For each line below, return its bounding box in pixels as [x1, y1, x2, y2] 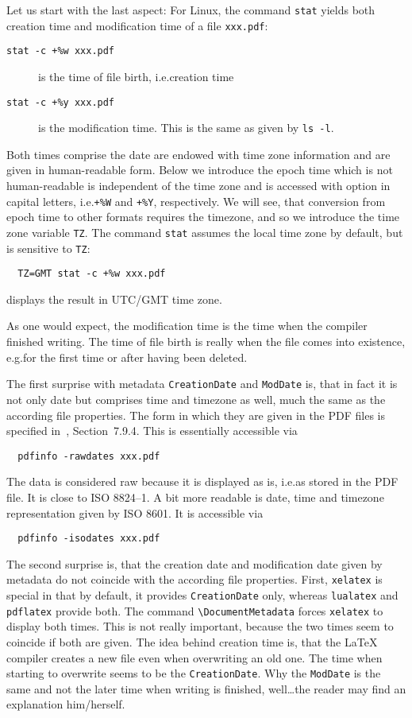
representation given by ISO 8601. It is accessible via [6, 504, 264, 521]
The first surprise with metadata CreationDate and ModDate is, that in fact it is [6, 375, 398, 392]
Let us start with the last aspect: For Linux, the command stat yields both [6, 2, 375, 17]
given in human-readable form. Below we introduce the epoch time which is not [6, 161, 393, 178]
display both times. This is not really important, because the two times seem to [6, 618, 394, 635]
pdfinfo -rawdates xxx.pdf [17, 450, 160, 462]
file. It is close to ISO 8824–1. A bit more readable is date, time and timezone [6, 488, 384, 505]
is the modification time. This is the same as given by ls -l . [38, 119, 334, 136]
